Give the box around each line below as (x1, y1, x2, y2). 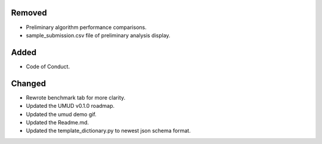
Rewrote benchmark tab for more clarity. (26, 94, 126, 101)
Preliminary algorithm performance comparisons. (26, 24, 147, 31)
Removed (11, 8, 47, 18)
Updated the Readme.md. (26, 119, 89, 126)
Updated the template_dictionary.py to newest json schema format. (26, 127, 191, 135)
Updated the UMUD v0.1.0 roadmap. (26, 103, 115, 110)
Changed (11, 78, 46, 88)
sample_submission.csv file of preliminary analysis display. (26, 31, 171, 39)
